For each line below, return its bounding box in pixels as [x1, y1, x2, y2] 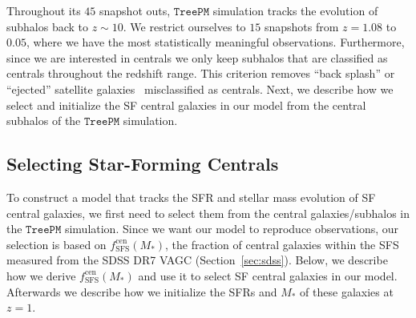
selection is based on [6, 235, 107, 252]
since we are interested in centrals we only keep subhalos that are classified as [6, 49, 388, 66]
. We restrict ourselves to [123, 18, 246, 34]
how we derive [6, 267, 76, 284]
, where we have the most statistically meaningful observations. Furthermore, [26, 34, 405, 50]
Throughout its [6, 2, 81, 18]
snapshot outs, [99, 2, 171, 18]
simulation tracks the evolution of [212, 2, 378, 18]
